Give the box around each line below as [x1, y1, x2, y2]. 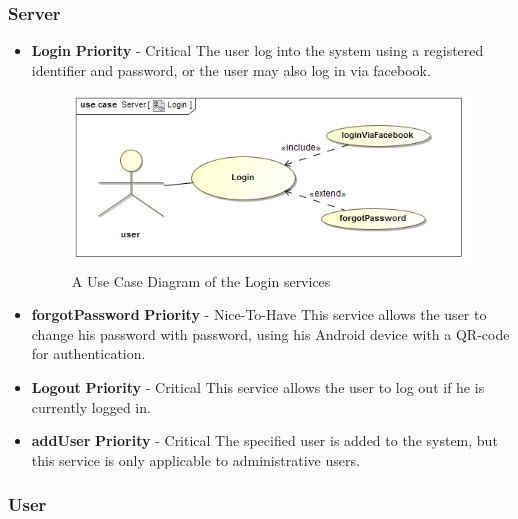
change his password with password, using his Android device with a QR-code [31, 323, 510, 344]
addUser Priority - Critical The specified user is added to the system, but [31, 430, 498, 451]
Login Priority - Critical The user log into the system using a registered [31, 40, 484, 61]
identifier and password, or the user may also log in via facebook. [31, 59, 431, 80]
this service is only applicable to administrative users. [31, 449, 360, 470]
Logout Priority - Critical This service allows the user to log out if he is [31, 377, 485, 398]
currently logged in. [31, 396, 151, 417]
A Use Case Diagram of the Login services [71, 270, 331, 291]
